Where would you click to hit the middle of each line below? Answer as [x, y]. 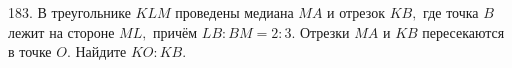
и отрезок [356, 12]
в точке [30, 51]
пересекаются [463, 31]
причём [175, 31]
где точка [451, 12]
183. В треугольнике [69, 12]
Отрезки [324, 31]
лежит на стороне [61, 31]
